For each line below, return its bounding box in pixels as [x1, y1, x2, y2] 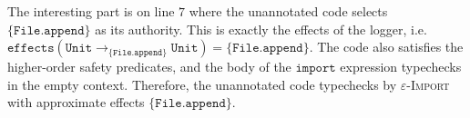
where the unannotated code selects [189, 2, 388, 20]
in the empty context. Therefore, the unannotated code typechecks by [7, 74, 397, 93]
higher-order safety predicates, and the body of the [7, 57, 291, 76]
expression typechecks [340, 57, 462, 76]
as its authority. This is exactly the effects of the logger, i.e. [95, 19, 427, 38]
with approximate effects [7, 93, 145, 112]
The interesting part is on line [7, 2, 175, 20]
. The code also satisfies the [309, 37, 464, 56]
